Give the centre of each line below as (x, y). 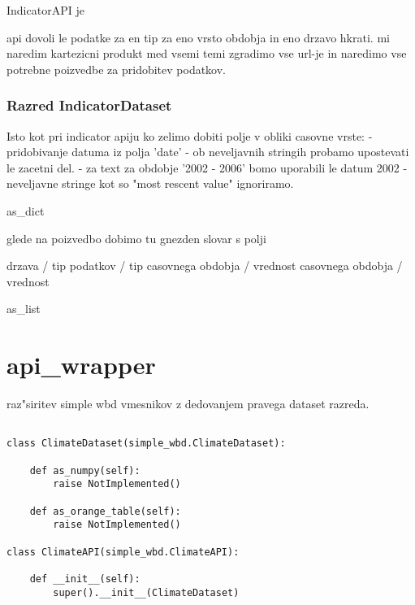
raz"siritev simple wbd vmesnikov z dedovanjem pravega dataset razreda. (188, 404)
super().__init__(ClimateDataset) (146, 592)
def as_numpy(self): (85, 470)
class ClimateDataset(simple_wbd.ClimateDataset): (146, 444)
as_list (24, 309)
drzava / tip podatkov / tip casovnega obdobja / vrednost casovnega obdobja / (205, 266)
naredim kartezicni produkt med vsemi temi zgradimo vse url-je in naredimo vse (207, 53)
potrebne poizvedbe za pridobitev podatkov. (117, 69)
